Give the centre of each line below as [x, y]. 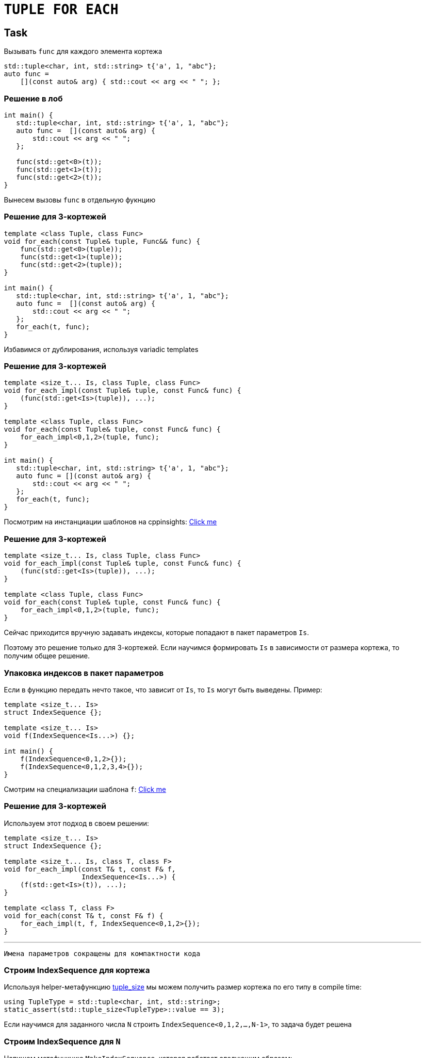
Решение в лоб [33, 98]
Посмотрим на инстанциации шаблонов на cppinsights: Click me [110, 522]
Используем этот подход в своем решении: [77, 823]
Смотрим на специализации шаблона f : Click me [85, 789]
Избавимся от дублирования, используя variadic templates [101, 349]
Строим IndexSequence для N [62, 1041]
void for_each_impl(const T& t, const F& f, [90, 869]
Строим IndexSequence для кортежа [77, 970]
